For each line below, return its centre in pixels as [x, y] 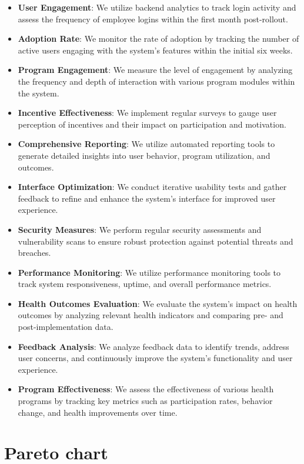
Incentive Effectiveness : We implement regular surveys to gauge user [147, 113]
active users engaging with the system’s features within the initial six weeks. [155, 50]
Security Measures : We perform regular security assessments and [140, 229]
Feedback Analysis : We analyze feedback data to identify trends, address [153, 346]
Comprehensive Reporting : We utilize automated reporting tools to [146, 144]
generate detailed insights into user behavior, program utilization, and [144, 155]
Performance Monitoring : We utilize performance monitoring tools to [149, 272]
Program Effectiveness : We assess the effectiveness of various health [146, 389]
